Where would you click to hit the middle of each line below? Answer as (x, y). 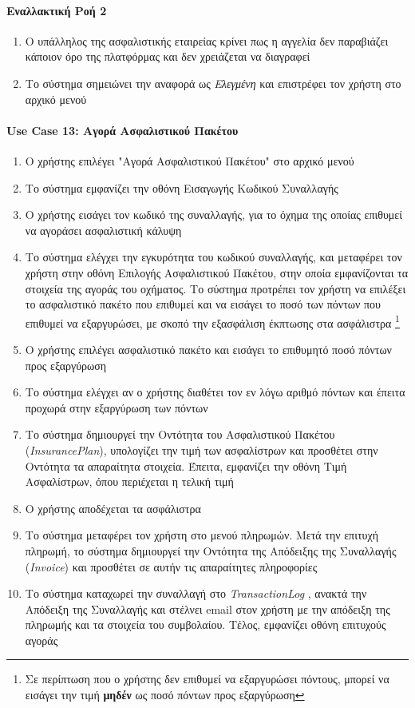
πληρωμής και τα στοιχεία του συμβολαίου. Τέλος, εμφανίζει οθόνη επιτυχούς (206, 624)
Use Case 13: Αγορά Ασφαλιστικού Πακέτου (123, 130)
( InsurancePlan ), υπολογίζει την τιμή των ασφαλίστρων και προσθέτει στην (202, 449)
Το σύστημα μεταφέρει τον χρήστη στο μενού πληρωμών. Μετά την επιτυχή (202, 535)
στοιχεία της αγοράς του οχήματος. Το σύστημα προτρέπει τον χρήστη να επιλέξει (215, 288)
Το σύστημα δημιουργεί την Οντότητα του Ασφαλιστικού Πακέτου (180, 434)
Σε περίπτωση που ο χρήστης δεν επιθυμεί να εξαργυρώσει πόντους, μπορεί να (207, 679)
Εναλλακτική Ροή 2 (57, 10)
